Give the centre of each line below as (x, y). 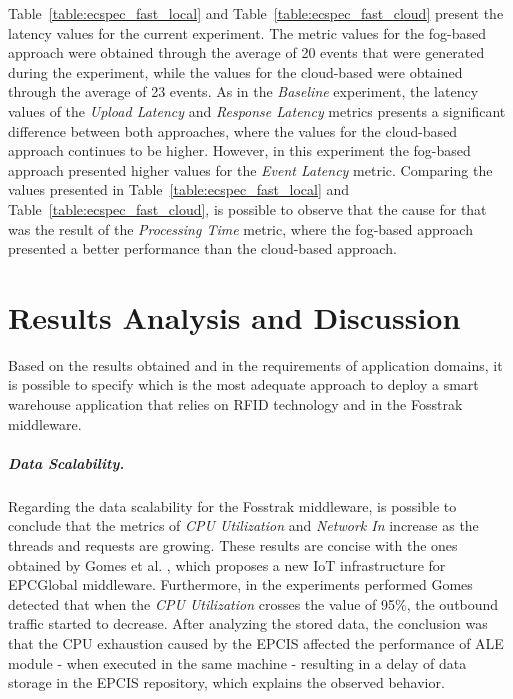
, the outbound (452, 603)
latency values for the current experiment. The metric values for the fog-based (247, 32)
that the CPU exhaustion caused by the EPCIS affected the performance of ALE (256, 642)
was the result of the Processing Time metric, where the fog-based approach (240, 228)
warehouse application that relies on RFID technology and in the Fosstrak (235, 404)
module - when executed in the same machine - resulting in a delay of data (237, 662)
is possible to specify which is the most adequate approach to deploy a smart (243, 384)
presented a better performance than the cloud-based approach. (202, 248)
